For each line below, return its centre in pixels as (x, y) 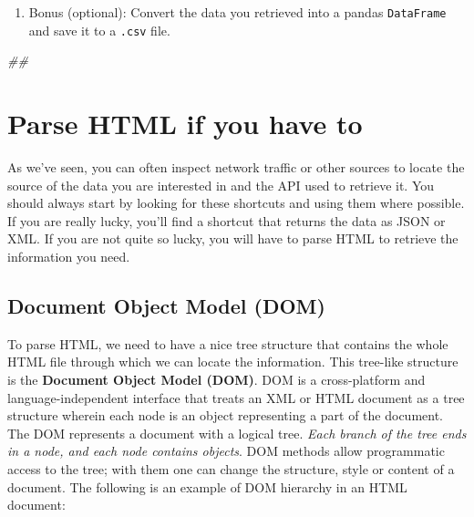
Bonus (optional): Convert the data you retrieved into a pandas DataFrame (237, 12)
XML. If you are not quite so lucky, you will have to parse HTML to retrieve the (233, 238)
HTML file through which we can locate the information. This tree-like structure (233, 362)
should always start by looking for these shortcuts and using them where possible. (236, 203)
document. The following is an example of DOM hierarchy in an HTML (207, 486)
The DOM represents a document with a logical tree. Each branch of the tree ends (237, 433)
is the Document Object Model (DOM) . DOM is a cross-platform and (216, 379)
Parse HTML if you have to (185, 124)
